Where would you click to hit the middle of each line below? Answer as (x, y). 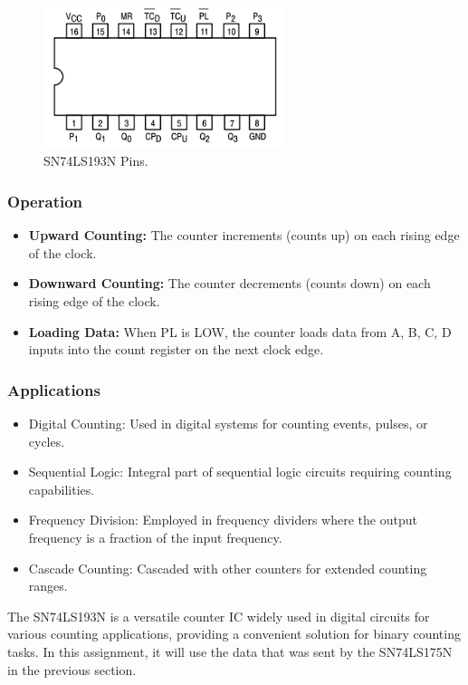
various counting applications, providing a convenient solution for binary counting (234, 634)
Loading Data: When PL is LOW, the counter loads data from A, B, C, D (240, 331)
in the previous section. (72, 669)
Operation (45, 201)
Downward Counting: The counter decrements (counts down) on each (229, 283)
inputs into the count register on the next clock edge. (176, 349)
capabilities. (62, 489)
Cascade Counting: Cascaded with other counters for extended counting (228, 568)
